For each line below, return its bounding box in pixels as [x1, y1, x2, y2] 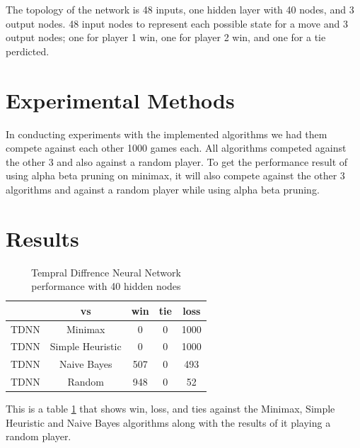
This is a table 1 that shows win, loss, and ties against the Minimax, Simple [6, 401, 335, 416]
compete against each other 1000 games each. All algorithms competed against [6, 140, 347, 155]
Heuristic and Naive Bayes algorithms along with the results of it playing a [6, 415, 331, 430]
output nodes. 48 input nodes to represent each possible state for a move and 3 [6, 16, 348, 30]
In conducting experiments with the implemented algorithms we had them [6, 126, 327, 141]
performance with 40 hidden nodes [31, 279, 181, 293]
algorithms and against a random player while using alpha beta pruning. [6, 181, 320, 196]
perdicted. [6, 43, 50, 58]
